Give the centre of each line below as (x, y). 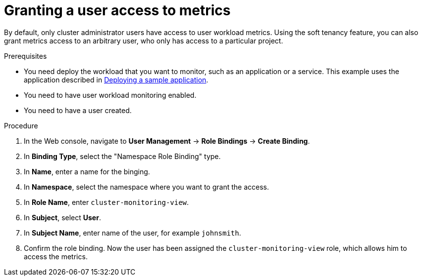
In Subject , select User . (62, 217)
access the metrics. (56, 256)
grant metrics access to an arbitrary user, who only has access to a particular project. (144, 40)
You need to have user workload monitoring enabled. (110, 95)
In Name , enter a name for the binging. (87, 171)
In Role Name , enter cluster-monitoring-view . (106, 202)
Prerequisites (26, 56)
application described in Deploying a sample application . (116, 80)
